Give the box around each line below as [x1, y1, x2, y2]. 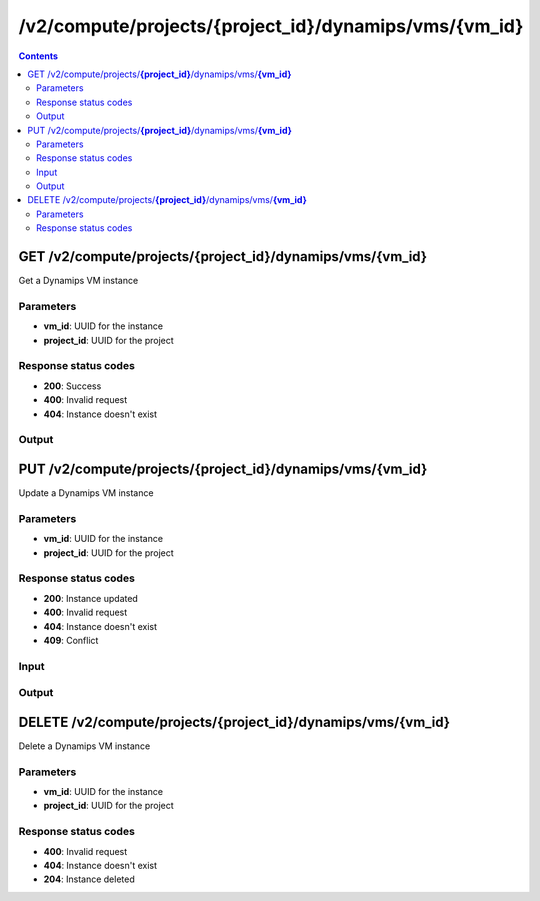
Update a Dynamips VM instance [18, 487, 154, 499]
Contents [18, 50, 59, 62]
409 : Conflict [43, 634, 99, 646]
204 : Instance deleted [43, 873, 135, 885]
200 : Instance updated [43, 592, 139, 604]
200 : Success [43, 380, 102, 392]
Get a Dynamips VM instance [18, 275, 139, 287]
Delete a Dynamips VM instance [18, 740, 151, 752]
